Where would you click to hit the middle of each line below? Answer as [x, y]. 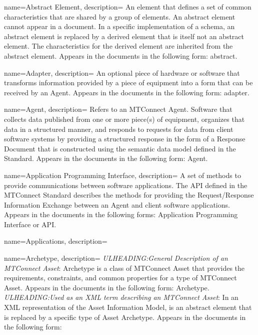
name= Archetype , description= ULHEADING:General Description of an [116, 258]
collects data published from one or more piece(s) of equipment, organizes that [124, 119]
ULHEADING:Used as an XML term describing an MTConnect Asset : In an [121, 297]
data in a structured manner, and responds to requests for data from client [119, 129]
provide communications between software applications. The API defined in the [126, 185]
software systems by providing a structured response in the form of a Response [125, 139]
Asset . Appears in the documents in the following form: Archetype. [107, 287]
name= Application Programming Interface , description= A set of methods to [122, 175]
